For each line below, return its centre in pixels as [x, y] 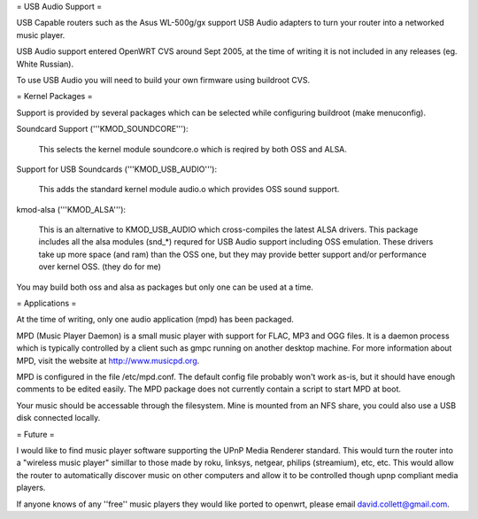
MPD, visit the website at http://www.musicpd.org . [108, 360]
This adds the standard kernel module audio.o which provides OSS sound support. [189, 190]
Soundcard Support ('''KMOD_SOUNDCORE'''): [103, 129]
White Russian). [45, 64]
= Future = [35, 434]
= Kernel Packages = [54, 97]
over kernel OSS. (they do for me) [100, 267]
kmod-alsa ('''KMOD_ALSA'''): [71, 209]
